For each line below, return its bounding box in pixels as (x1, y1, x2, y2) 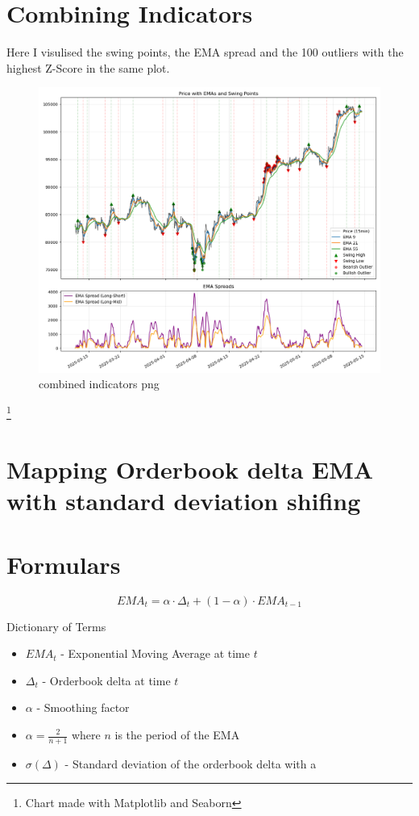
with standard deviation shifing (6, 484, 361, 517)
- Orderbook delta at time (42, 672, 171, 688)
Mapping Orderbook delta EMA (6, 453, 374, 486)
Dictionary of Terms (6, 617, 106, 634)
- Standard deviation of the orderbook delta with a (64, 755, 317, 772)
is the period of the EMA (114, 726, 240, 743)
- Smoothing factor (36, 699, 130, 716)
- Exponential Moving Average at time (60, 645, 250, 662)
